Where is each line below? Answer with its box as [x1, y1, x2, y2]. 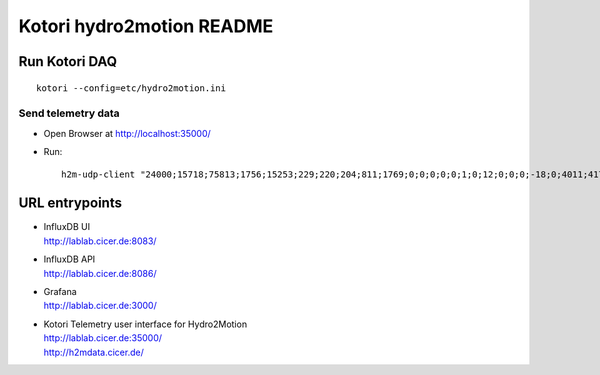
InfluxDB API [43, 253, 96, 265]
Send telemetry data [18, 106, 120, 120]
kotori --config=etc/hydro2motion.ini [36, 82, 227, 94]
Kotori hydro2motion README [18, 15, 274, 37]
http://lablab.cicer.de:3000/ [43, 300, 157, 312]
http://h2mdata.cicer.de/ [43, 346, 144, 358]
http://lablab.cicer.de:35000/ [43, 332, 163, 344]
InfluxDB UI [43, 221, 90, 233]
